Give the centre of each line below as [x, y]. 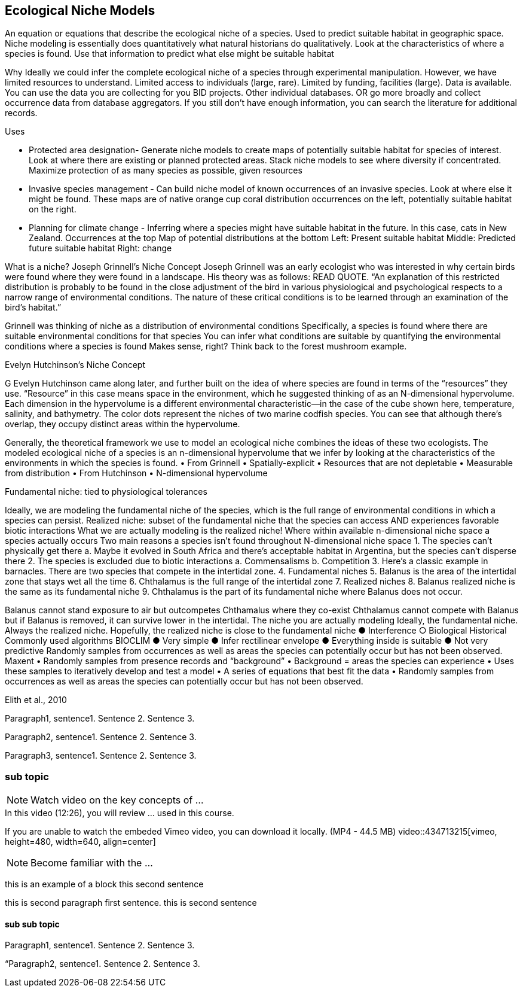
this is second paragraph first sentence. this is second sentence [131, 903]
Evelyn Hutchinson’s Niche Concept [75, 365]
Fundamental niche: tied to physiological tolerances [106, 492]
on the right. [53, 209]
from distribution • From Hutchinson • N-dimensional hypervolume [136, 473]
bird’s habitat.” [33, 308]
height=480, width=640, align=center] [80, 842]
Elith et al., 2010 [36, 700]
